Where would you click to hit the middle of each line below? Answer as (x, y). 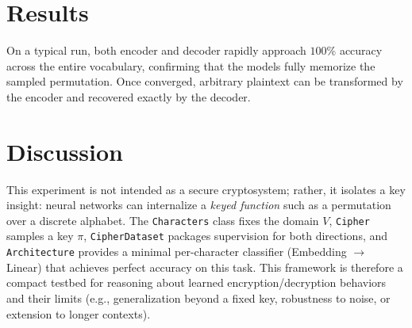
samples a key (40, 236)
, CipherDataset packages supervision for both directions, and (236, 236)
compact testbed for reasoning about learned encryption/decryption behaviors (196, 282)
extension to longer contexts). (79, 313)
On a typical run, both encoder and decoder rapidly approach (156, 50)
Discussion (65, 151)
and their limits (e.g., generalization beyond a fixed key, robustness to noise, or (198, 297)
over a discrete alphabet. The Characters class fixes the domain (163, 220)
